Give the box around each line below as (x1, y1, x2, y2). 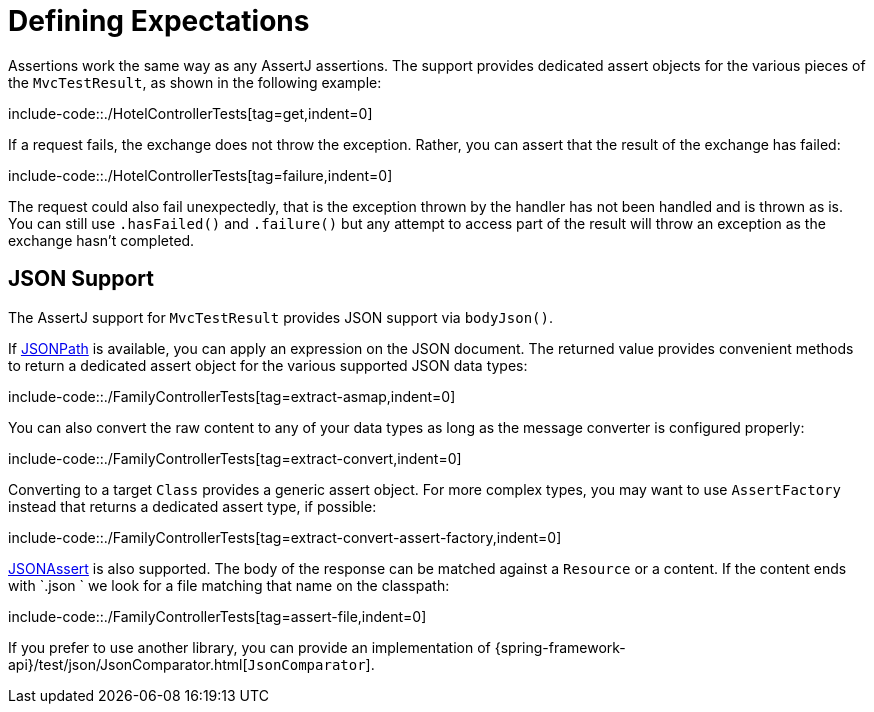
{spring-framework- (494, 638, 626, 656)
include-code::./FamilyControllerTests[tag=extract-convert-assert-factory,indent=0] (8, 528, 562, 546)
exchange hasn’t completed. (8, 231, 195, 249)
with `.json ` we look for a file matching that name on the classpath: (8, 576, 450, 594)
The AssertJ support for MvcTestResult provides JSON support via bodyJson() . (8, 308, 553, 326)
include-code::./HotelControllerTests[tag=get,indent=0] (8, 104, 373, 122)
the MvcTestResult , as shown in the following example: (8, 73, 382, 91)
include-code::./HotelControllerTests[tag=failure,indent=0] (8, 166, 393, 184)
